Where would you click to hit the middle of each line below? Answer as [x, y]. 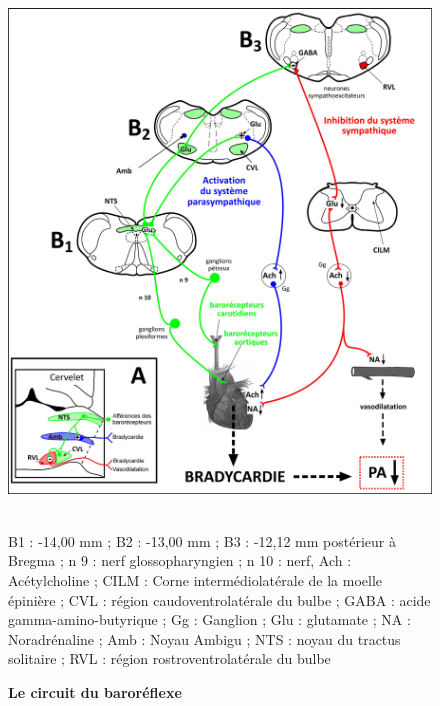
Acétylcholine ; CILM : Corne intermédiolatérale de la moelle [195, 580]
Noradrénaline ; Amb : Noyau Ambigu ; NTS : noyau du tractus [204, 638]
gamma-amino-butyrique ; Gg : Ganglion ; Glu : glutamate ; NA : [209, 619]
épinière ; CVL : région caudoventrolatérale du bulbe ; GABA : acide [219, 599]
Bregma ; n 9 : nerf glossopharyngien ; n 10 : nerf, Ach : [180, 560]
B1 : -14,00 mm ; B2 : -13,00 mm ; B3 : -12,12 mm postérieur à [202, 540]
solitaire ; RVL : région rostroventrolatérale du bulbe [169, 658]
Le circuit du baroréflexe [95, 691]
